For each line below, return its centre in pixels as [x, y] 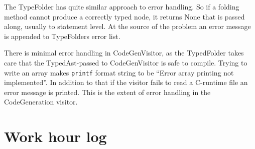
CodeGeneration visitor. [41, 102]
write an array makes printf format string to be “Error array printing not [119, 72]
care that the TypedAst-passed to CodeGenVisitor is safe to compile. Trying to [126, 62]
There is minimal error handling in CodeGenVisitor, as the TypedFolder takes [124, 53]
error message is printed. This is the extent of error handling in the [107, 92]
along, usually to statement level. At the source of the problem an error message [127, 26]
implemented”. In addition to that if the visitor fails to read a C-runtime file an [126, 82]
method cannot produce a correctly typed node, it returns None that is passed [124, 16]
